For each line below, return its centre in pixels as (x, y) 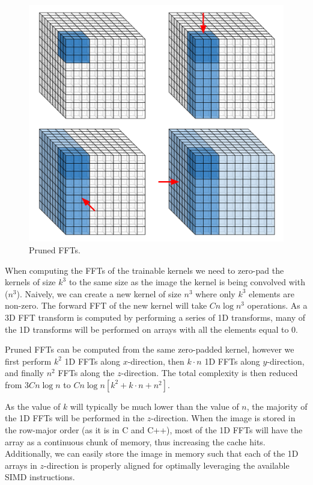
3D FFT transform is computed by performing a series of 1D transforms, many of (155, 317)
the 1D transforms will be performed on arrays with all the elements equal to (147, 329)
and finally (24, 373)
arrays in (21, 465)
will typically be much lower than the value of (154, 406)
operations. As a (277, 305)
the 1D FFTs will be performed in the (75, 418)
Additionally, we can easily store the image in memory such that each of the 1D (152, 453)
